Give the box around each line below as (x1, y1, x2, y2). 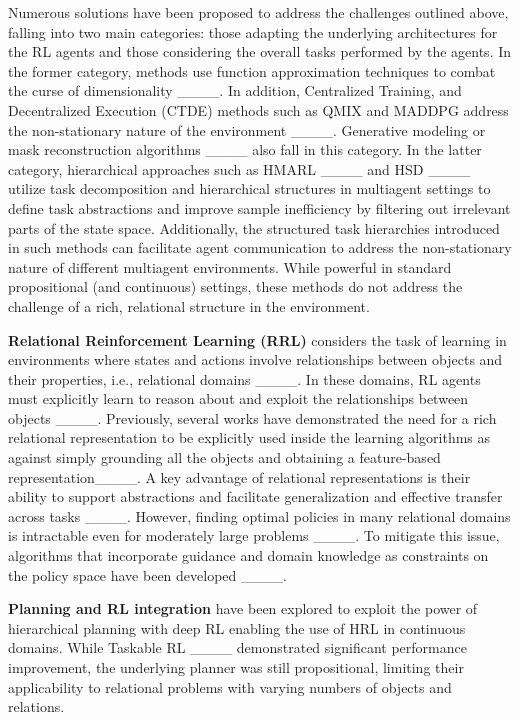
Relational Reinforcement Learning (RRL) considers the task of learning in (8, 329, 507, 350)
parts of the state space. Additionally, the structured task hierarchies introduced (8, 217, 500, 238)
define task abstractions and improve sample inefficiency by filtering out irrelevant (8, 197, 511, 218)
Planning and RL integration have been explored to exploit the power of (8, 598, 478, 619)
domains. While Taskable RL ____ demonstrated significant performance (8, 637, 467, 658)
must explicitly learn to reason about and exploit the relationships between (8, 388, 469, 409)
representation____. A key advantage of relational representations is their (8, 466, 471, 487)
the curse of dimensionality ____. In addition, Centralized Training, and (8, 80, 462, 101)
